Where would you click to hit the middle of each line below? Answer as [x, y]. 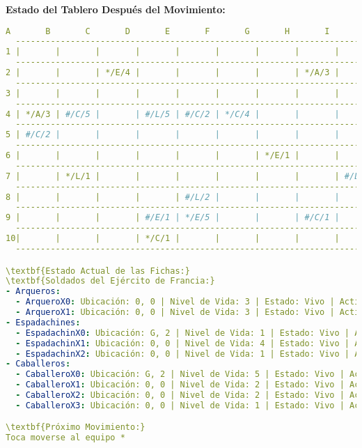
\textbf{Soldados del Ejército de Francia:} [110, 281]
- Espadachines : [43, 322]
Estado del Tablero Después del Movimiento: [116, 9]
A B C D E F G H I [168, 31]
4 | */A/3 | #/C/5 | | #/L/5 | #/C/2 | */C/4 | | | [173, 114]
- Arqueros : [33, 292]
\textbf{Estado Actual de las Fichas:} [98, 271]
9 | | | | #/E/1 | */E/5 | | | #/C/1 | [173, 218]
